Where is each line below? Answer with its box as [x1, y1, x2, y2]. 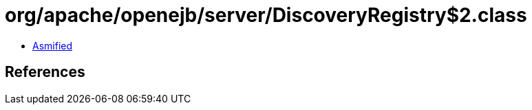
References [5, 63, 85, 81]
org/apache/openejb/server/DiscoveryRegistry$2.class [5, 3, 527, 27]
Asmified [32, 39, 73, 52]
